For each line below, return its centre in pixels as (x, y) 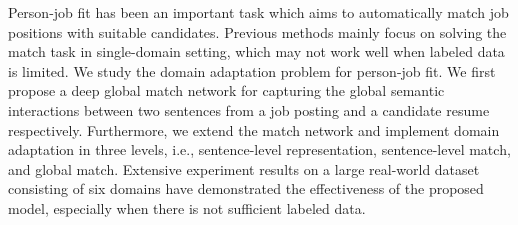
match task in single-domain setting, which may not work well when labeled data (256, 51)
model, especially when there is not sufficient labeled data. (187, 207)
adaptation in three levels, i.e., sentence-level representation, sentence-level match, (259, 149)
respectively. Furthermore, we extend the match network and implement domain (254, 129)
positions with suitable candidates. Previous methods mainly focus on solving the (257, 31)
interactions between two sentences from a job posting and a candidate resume (249, 109)
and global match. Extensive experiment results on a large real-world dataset (244, 168)
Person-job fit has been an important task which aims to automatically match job (258, 12)
